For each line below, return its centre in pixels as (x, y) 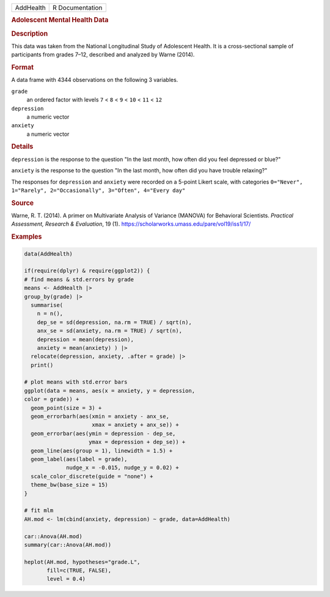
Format (22, 67)
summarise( (47, 305)
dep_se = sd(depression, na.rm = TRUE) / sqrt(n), (114, 322)
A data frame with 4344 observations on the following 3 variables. (95, 80)
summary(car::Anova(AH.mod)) (68, 545)
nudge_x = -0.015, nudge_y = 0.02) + (123, 468)
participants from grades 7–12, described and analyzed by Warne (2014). (103, 54)
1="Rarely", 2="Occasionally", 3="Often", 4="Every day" (98, 190)
